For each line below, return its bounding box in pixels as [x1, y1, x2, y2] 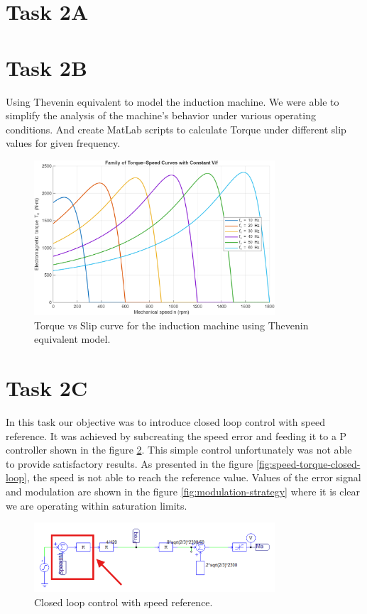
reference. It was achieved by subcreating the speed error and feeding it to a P [6, 428, 347, 443]
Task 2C [6, 373, 88, 402]
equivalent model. [34, 331, 111, 346]
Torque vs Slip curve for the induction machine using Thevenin [34, 317, 309, 332]
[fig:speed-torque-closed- [256, 456, 361, 471]
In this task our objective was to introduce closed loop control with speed [6, 415, 326, 429]
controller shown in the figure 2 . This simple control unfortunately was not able [6, 442, 352, 457]
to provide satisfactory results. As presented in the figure [6, 456, 253, 471]
